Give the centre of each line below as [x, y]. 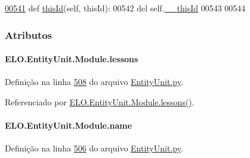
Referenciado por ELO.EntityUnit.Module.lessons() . [100, 101]
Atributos [29, 34]
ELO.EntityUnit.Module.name [69, 125]
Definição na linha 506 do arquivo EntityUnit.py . [94, 148]
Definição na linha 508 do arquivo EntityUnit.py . [94, 82]
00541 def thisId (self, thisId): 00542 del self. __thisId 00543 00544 [125, 8]
